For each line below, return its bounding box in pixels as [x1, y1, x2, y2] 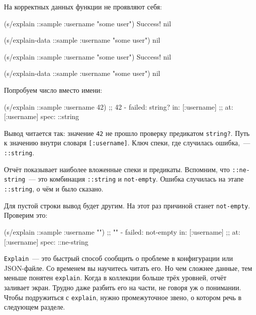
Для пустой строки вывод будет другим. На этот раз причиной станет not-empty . [4, 200, 250, 210]
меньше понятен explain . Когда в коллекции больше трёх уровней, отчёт [4, 272, 226, 283]
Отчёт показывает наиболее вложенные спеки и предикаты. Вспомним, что [4, 164, 230, 174]
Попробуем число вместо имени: [4, 84, 102, 95]
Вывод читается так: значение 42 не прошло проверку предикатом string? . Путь [4, 127, 250, 138]
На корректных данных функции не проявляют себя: [4, 1, 162, 11]
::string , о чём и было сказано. [4, 184, 103, 194]
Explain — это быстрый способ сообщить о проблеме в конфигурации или [4, 253, 233, 263]
